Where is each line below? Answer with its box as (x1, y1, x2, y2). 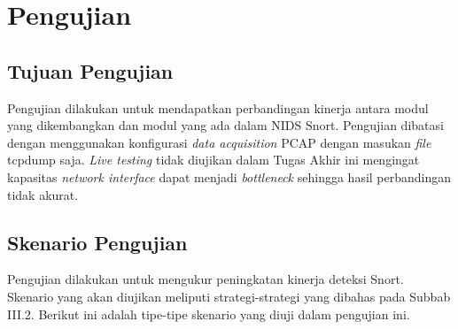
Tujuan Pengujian (7, 57, 174, 84)
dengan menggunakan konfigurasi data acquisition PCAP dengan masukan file (7, 133, 431, 151)
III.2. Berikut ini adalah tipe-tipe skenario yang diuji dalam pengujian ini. (7, 304, 410, 323)
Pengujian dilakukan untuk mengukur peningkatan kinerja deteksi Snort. (7, 270, 404, 288)
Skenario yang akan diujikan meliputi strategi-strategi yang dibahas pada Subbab (7, 287, 451, 305)
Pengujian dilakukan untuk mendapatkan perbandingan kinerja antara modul (7, 98, 429, 117)
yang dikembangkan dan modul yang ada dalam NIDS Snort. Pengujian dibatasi (7, 116, 444, 134)
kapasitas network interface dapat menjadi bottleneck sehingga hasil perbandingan (7, 167, 452, 186)
